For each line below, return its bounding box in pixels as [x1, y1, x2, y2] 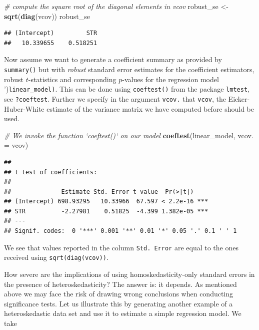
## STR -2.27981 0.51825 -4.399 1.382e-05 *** [4, 207, 208, 215]
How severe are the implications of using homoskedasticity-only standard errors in [4, 268, 255, 279]
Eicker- [228, 93, 250, 104]
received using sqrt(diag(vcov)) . [4, 252, 108, 262]
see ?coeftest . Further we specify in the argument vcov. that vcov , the [4, 93, 226, 104]
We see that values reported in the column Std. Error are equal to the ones [4, 242, 238, 252]
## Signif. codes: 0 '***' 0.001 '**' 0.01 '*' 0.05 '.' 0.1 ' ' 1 [4, 227, 237, 235]
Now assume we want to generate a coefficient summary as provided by [4, 54, 222, 65]
